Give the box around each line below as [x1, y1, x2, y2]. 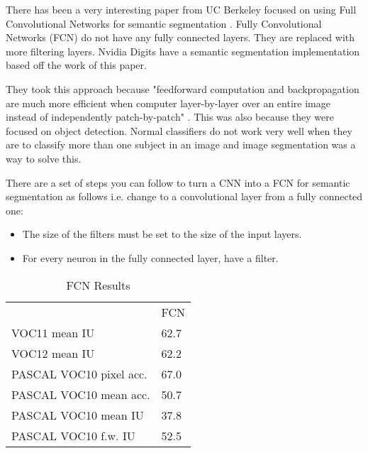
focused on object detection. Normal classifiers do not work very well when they [6, 123, 352, 138]
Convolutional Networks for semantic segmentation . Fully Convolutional [6, 16, 322, 31]
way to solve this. [6, 151, 82, 165]
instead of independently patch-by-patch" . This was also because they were [6, 109, 334, 124]
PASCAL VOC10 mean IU [11, 406, 144, 423]
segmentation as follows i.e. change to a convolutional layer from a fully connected [6, 189, 363, 204]
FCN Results [66, 276, 130, 293]
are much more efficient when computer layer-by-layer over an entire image [6, 95, 330, 110]
